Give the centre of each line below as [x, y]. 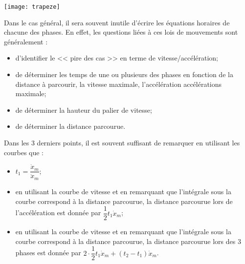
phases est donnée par [48, 253]
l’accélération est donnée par [58, 213]
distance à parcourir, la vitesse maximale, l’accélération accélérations [119, 84]
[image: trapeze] [32, 7]
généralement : [26, 41]
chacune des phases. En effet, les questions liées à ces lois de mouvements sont [121, 32]
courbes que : [24, 152]
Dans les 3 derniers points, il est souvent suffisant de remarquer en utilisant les [122, 142]
